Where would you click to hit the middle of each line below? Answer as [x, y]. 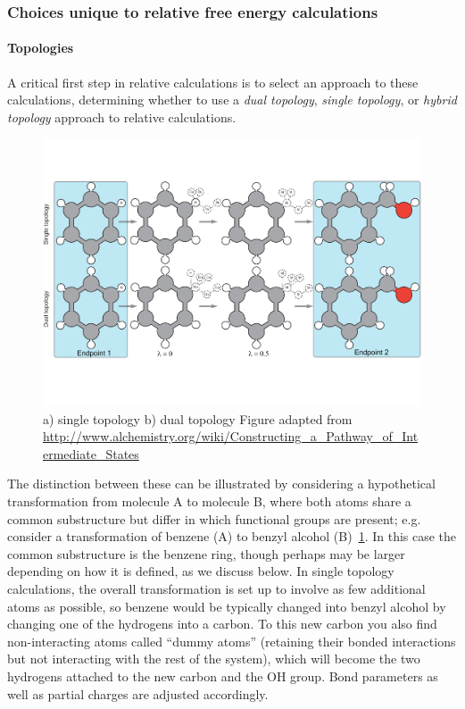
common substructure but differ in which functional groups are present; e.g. [214, 518]
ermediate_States [91, 453]
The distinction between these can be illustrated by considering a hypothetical [221, 484]
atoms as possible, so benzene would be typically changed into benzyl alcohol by [227, 606]
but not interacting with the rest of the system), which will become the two [214, 659]
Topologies [41, 48]
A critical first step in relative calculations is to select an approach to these [213, 82]
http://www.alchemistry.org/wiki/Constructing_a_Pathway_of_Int [231, 436]
